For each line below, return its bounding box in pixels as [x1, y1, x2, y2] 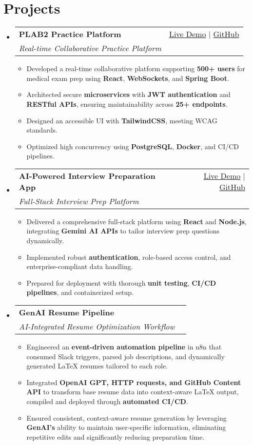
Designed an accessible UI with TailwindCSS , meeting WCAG [26, 115, 217, 125]
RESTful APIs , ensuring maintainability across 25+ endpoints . [26, 98, 228, 109]
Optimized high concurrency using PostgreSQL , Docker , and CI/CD [26, 141, 239, 151]
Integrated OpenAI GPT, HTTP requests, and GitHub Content [26, 377, 241, 387]
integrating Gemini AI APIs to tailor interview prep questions [26, 226, 220, 236]
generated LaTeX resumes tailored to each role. [26, 361, 168, 371]
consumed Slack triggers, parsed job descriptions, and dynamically [26, 351, 225, 361]
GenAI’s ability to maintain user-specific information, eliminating [26, 422, 226, 432]
